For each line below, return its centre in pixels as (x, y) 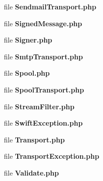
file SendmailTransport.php (50, 6)
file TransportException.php (52, 156)
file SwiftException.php (43, 123)
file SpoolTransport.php (44, 89)
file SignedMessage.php (43, 23)
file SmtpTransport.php (43, 56)
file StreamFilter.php (39, 106)
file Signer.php (28, 40)
